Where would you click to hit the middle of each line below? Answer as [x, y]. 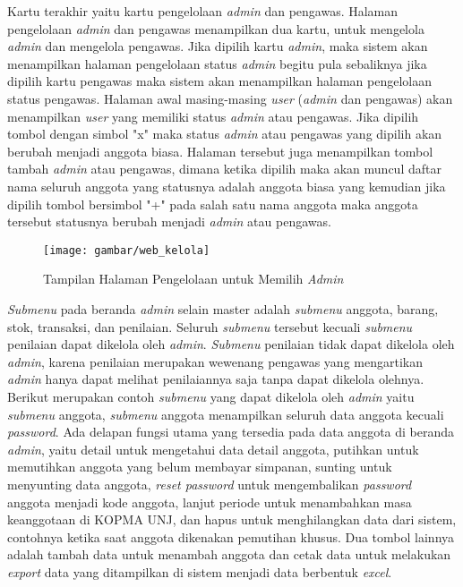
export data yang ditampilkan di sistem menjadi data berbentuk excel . [200, 571]
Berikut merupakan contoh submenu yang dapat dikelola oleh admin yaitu [211, 396]
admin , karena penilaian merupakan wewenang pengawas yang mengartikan [215, 361]
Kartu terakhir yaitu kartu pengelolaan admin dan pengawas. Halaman [203, 11]
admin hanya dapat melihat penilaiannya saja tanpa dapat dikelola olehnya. [216, 379]
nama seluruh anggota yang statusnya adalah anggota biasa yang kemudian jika [227, 186]
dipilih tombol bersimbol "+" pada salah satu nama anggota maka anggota [213, 204]
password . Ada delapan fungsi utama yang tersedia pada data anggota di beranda [231, 432]
